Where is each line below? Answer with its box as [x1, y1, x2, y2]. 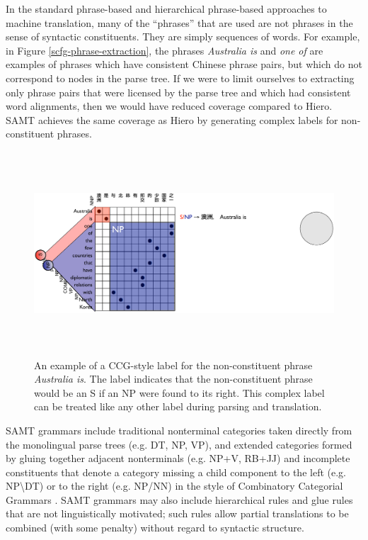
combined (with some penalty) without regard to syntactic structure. [6, 520, 304, 535]
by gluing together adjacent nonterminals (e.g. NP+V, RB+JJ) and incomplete [6, 451, 350, 466]
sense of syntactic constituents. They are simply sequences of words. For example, [6, 29, 360, 44]
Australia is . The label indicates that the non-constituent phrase [34, 371, 313, 386]
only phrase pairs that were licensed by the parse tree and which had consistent [6, 84, 351, 99]
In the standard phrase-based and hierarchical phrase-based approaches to [6, 1, 327, 16]
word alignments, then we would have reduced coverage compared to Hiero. [6, 99, 333, 113]
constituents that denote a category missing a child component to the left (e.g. [6, 464, 346, 479]
